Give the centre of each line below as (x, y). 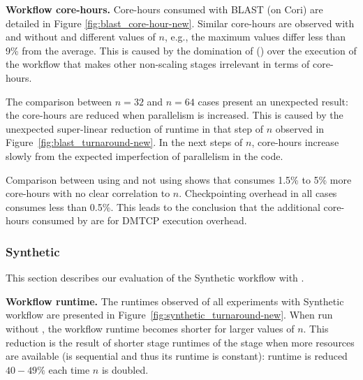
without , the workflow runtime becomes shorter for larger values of (150, 328)
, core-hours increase (295, 142)
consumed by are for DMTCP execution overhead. (140, 220)
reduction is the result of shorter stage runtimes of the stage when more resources (180, 342)
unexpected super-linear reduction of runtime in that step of (135, 128)
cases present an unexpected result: (273, 101)
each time (69, 369)
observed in (300, 128)
